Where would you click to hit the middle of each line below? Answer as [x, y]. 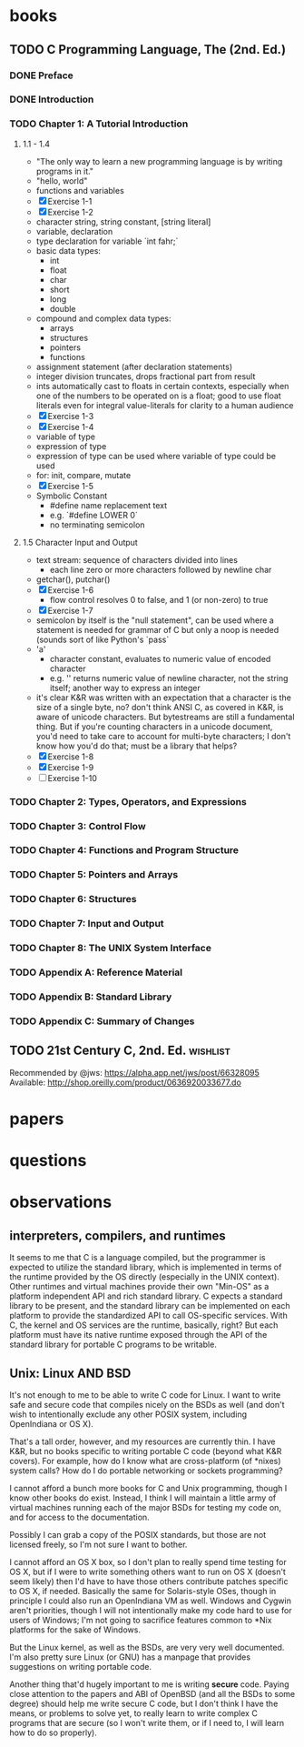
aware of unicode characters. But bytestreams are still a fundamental [165, 717]
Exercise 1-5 [70, 486]
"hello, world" [62, 181]
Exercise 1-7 [70, 610]
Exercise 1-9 [71, 767]
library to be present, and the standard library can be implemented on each [150, 1306]
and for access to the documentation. [79, 1517]
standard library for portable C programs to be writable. [113, 1345]
